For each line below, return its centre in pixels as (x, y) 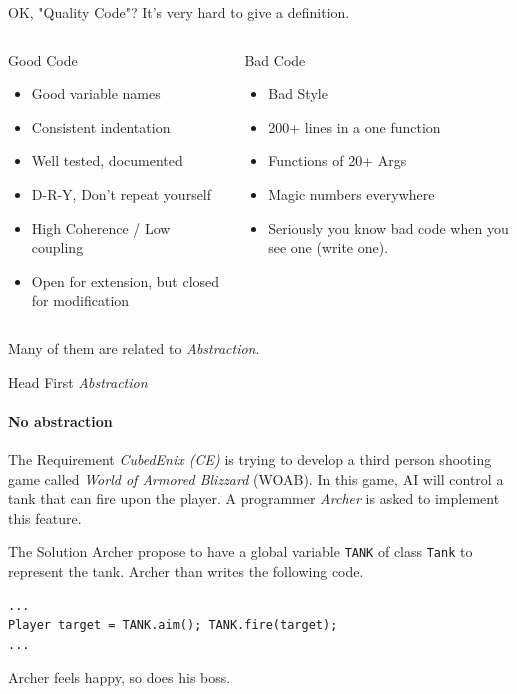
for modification (80, 300)
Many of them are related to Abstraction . (134, 347)
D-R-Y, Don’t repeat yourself (121, 193)
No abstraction (60, 420)
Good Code (43, 59)
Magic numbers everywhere (351, 193)
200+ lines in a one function (354, 126)
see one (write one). (328, 247)
